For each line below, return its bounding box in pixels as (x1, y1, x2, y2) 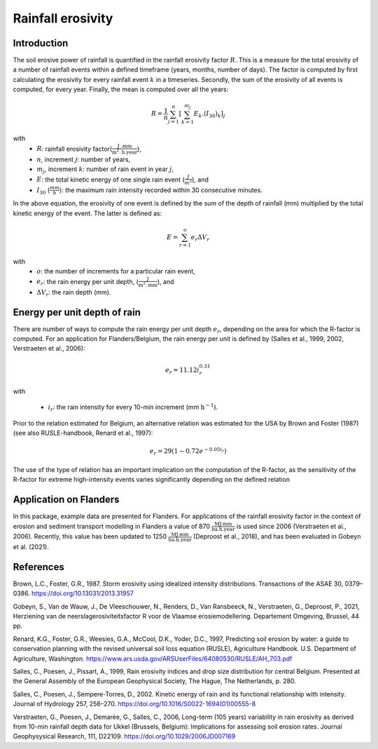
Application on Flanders (13, 494, 120, 506)
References (13, 561, 64, 573)
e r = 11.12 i (164, 365, 199, 375)
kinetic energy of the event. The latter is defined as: (13, 209, 162, 217)
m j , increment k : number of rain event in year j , (36, 165, 174, 175)
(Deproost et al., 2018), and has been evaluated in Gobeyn (192, 532, 361, 541)
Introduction (13, 37, 69, 49)
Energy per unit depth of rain (13, 306, 141, 318)
